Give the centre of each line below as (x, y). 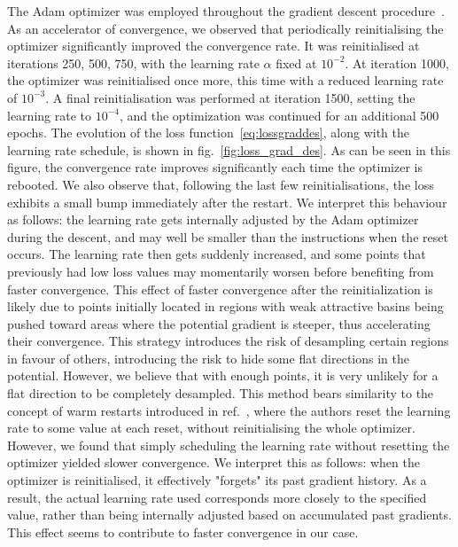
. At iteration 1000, (397, 63)
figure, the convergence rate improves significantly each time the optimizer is (215, 167)
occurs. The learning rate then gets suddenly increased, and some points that (217, 254)
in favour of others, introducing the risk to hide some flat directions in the (208, 358)
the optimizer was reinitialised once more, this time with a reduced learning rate (225, 80)
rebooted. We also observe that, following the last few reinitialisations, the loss (221, 184)
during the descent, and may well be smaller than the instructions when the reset (228, 236)
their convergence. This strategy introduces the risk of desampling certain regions (228, 341)
